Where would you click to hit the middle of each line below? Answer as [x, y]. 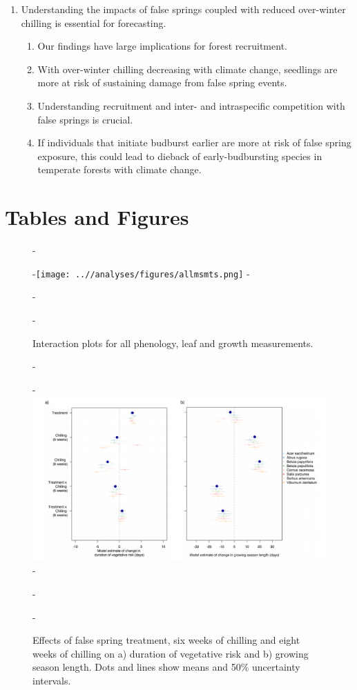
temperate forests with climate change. [119, 169]
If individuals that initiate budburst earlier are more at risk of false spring [194, 142]
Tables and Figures [97, 217]
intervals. [52, 680]
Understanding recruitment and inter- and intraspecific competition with [191, 105]
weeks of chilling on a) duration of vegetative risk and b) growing [171, 653]
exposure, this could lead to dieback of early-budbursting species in [180, 156]
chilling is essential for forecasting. [94, 22]
